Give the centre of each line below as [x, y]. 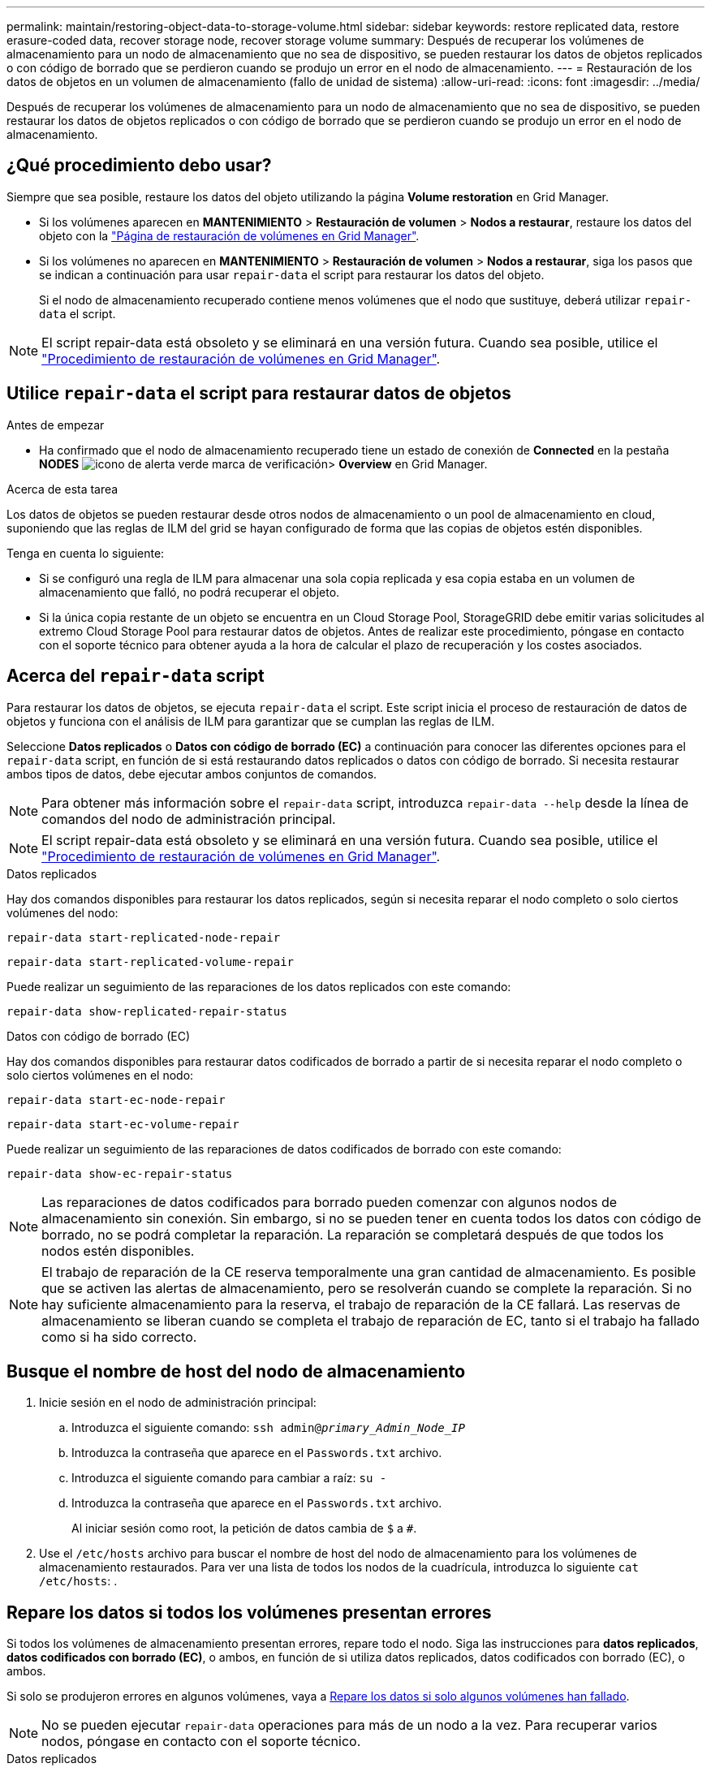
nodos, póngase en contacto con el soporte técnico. [201, 1742]
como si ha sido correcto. [119, 1337]
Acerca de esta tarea [62, 489]
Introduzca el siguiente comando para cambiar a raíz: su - [229, 1478]
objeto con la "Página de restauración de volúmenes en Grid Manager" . [229, 235]
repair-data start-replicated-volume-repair [151, 961]
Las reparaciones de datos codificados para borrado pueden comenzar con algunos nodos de [330, 1202]
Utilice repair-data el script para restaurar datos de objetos [259, 394]
